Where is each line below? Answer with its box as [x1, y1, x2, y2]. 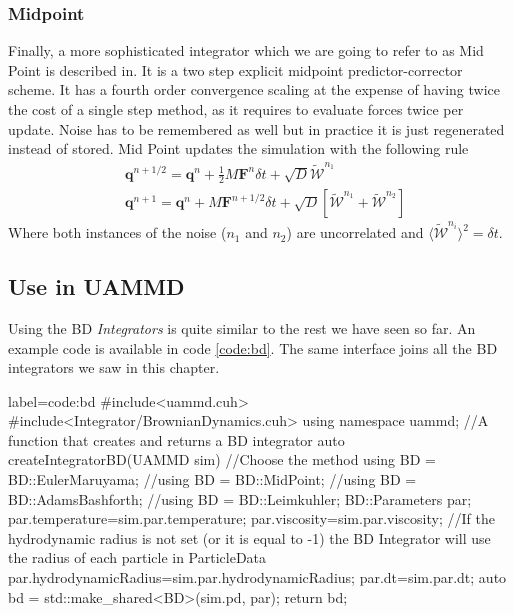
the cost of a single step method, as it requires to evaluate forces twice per [8, 99, 464, 119]
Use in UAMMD [8, 271, 185, 302]
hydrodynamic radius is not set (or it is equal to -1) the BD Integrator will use [8, 527, 491, 548]
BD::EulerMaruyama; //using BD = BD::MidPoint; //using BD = [8, 469, 417, 490]
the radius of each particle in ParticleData [8, 547, 267, 568]
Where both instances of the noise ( [8, 222, 227, 243]
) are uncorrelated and [286, 222, 424, 243]
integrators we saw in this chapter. [8, 357, 220, 378]
